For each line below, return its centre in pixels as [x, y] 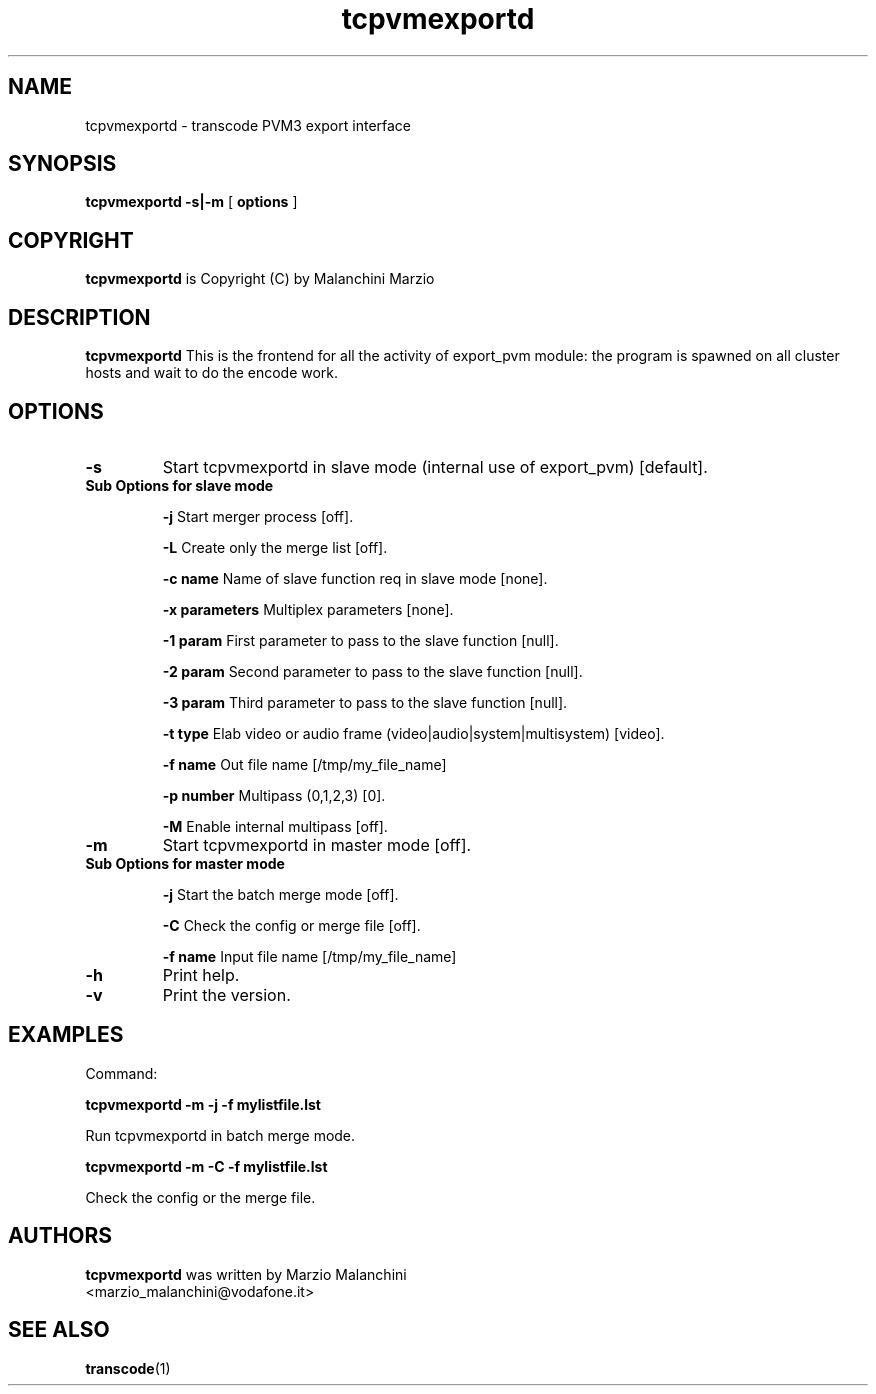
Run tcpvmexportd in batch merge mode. [220, 1135]
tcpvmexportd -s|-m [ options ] [191, 202]
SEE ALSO [59, 1330]
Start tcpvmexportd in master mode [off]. [317, 844]
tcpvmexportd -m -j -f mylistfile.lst [203, 1104]
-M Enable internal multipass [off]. [275, 826]
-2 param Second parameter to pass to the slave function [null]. [372, 671]
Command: [121, 1073]
